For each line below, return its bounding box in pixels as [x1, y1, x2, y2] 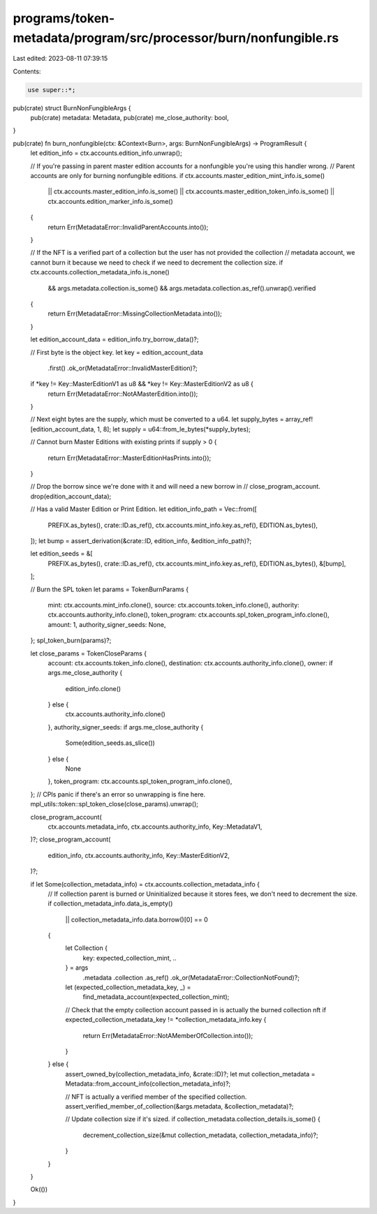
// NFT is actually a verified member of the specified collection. [65, 1093, 247, 1101]
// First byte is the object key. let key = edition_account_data [30, 348, 204, 356]
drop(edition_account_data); [30, 492, 112, 501]
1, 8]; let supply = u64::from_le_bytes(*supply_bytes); [96, 424, 251, 433]
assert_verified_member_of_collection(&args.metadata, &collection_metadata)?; [65, 1102, 294, 1110]
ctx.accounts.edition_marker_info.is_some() [47, 197, 174, 205]
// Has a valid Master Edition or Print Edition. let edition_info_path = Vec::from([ [30, 505, 258, 513]
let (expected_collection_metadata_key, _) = [65, 983, 191, 991]
